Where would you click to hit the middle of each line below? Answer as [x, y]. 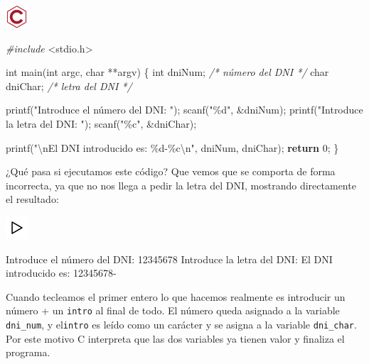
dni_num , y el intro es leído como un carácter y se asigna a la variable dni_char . [181, 324]
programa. [28, 352]
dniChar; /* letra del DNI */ [69, 86]
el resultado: [32, 199]
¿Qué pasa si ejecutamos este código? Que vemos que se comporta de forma [171, 171]
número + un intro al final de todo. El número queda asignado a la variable [173, 310]
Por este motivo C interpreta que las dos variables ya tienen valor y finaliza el [175, 338]
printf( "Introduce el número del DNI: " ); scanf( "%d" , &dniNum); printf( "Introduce [184, 110]
